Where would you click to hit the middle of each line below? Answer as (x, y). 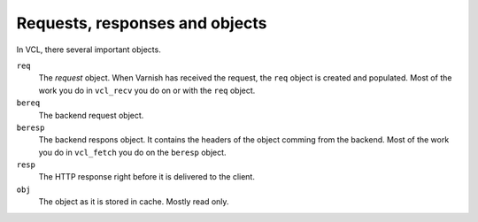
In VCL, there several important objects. (89, 50)
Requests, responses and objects (142, 23)
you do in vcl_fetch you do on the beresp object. (132, 152)
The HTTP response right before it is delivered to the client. (147, 177)
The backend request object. (91, 115)
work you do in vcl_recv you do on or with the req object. (147, 90)
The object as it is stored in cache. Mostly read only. (134, 202)
